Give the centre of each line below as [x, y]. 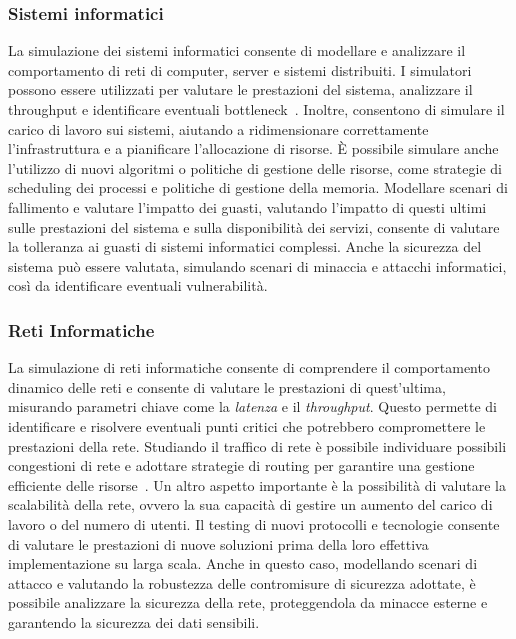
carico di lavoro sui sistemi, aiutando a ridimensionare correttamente [218, 128]
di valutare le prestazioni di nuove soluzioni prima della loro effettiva [218, 543]
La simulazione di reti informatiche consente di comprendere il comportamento [249, 367]
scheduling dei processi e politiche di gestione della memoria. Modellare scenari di [258, 187]
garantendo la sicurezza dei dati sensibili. [134, 621]
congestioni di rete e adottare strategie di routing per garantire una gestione [241, 465]
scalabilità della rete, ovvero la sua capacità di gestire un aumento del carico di [250, 504]
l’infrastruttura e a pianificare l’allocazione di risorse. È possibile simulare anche [253, 148]
